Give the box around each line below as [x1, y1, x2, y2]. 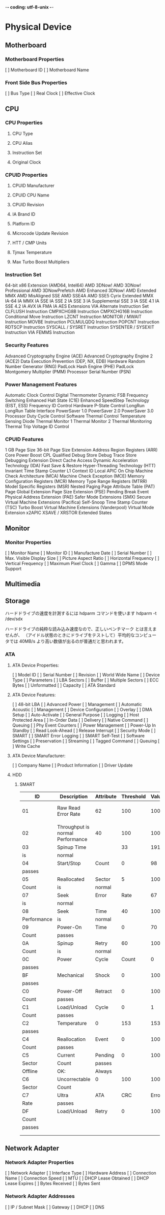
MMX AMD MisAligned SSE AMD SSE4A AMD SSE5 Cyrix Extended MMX [5, 293, 154, 299]
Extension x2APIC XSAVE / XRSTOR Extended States [5, 510, 112, 516]
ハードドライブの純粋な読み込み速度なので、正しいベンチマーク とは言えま [5, 626, 157, 632]
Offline [22, 1068, 38, 1075]
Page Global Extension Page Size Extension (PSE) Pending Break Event [5, 489, 149, 495]
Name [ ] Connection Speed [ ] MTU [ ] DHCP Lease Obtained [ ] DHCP [5, 1175, 149, 1181]
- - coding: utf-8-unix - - [5, 4, 54, 10]
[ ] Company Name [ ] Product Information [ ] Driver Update [12, 762, 133, 768]
